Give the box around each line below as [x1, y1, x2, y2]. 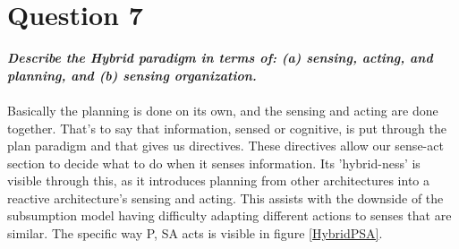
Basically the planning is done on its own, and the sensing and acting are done [7, 100, 438, 119]
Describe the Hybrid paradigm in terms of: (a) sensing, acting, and [7, 48, 433, 67]
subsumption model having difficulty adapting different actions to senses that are [7, 206, 452, 225]
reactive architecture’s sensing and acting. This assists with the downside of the [7, 188, 444, 207]
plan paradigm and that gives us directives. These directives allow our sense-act [7, 136, 444, 155]
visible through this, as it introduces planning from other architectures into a [7, 171, 429, 190]
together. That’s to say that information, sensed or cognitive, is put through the [7, 118, 446, 137]
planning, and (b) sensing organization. [7, 65, 257, 84]
